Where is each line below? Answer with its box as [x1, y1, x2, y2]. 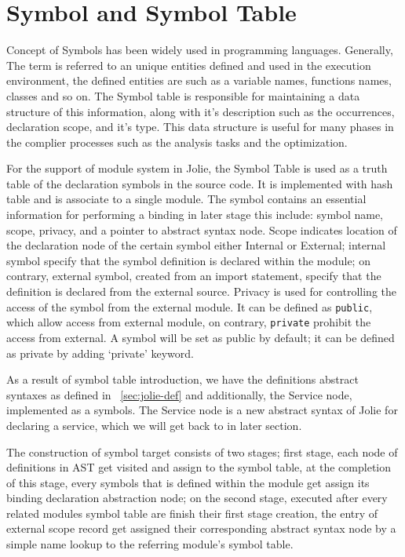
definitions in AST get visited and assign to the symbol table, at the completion [6, 459, 391, 475]
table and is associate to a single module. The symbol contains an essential [6, 191, 367, 207]
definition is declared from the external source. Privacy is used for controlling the [6, 283, 397, 300]
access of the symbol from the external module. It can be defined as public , [6, 298, 373, 315]
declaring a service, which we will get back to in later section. [6, 417, 302, 433]
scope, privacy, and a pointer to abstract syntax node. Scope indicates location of [6, 221, 397, 238]
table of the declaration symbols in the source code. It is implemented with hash [6, 175, 393, 191]
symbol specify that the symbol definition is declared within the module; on [6, 252, 370, 268]
